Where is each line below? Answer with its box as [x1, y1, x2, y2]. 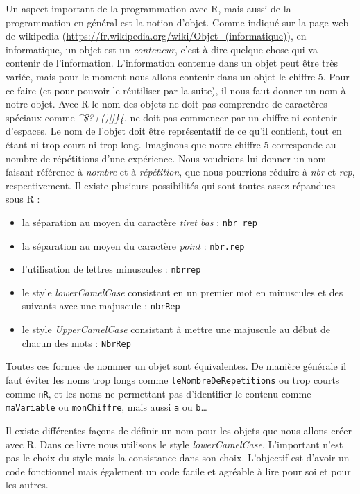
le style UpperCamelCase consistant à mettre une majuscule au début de [22, 322, 330, 337]
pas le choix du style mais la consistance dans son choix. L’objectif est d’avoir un [6, 450, 350, 465]
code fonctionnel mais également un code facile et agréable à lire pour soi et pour [6, 463, 351, 478]
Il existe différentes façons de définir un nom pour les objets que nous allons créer [6, 423, 352, 437]
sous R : [6, 191, 40, 206]
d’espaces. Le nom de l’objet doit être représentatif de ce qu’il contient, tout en [6, 123, 342, 138]
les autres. [6, 477, 49, 492]
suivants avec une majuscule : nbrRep [22, 298, 180, 313]
